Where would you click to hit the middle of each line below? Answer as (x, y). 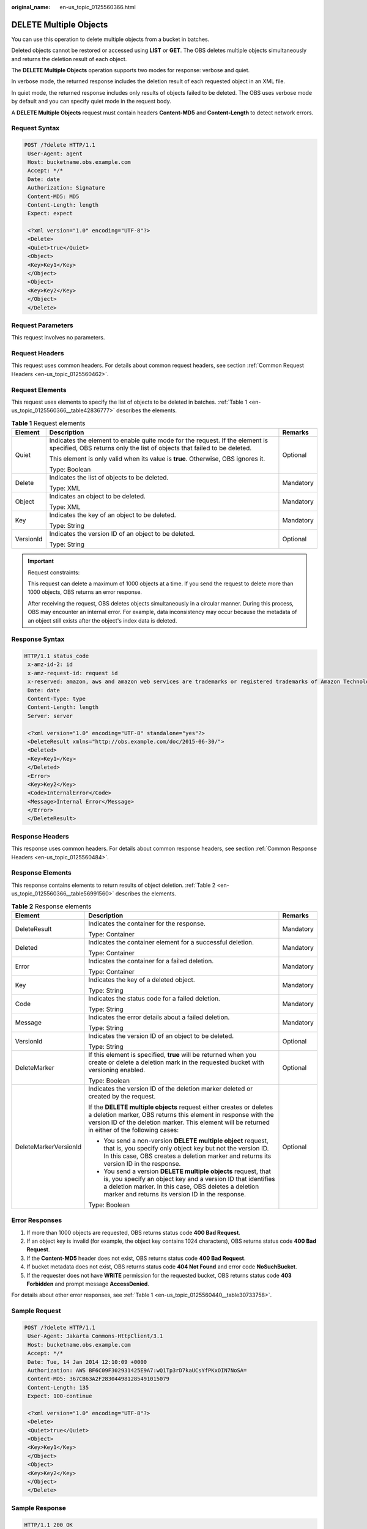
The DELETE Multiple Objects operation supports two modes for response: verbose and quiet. (131, 70)
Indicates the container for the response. (147, 924)
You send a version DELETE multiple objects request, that (187, 1171)
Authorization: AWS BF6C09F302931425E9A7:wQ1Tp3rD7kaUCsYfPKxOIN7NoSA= (137, 1370)
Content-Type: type (57, 699)
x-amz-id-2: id (50, 665)
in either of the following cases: (134, 1130)
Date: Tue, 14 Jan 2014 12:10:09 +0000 (87, 1362)
